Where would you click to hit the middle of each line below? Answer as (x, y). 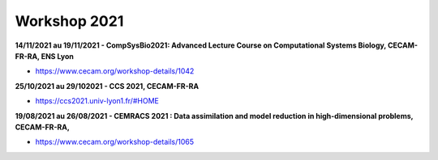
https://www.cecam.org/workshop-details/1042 (115, 71)
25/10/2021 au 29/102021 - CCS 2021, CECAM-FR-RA (107, 86)
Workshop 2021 (69, 21)
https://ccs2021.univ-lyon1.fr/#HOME (97, 101)
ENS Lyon (58, 56)
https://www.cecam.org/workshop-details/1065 (115, 142)
